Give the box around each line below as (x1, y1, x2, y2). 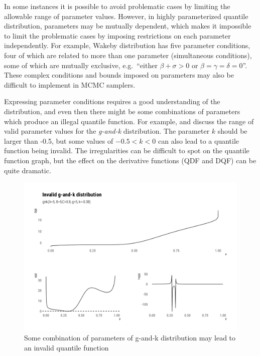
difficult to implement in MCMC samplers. (4, 79, 136, 90)
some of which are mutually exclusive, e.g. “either (4, 60, 158, 70)
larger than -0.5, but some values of (4, 135, 113, 146)
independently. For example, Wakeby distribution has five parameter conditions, (4, 40, 250, 51)
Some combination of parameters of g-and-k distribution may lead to (24, 332, 236, 343)
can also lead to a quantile (158, 135, 239, 146)
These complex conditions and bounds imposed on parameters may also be (4, 70, 234, 80)
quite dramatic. (4, 165, 51, 175)
